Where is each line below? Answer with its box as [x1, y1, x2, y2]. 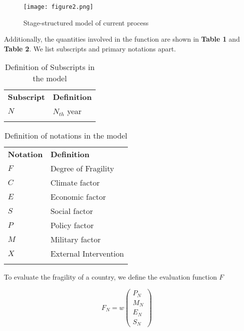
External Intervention [50, 248, 124, 260]
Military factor [50, 234, 101, 245]
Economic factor [50, 191, 106, 203]
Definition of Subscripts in [5, 61, 95, 73]
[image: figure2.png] [23, 3, 94, 10]
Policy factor [50, 219, 94, 231]
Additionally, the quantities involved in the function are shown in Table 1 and [4, 34, 240, 44]
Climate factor [50, 177, 100, 189]
